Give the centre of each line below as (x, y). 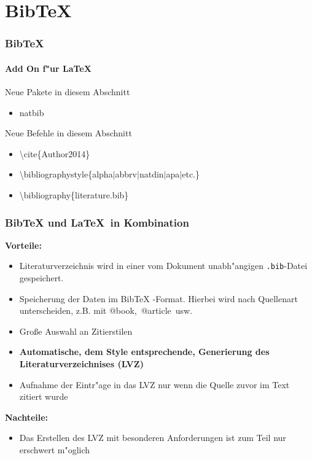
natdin (151, 174)
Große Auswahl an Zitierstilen (76, 331)
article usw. (170, 310)
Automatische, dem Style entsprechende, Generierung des (144, 352)
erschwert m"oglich (55, 449)
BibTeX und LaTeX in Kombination (97, 222)
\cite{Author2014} (55, 153)
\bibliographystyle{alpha (66, 174)
